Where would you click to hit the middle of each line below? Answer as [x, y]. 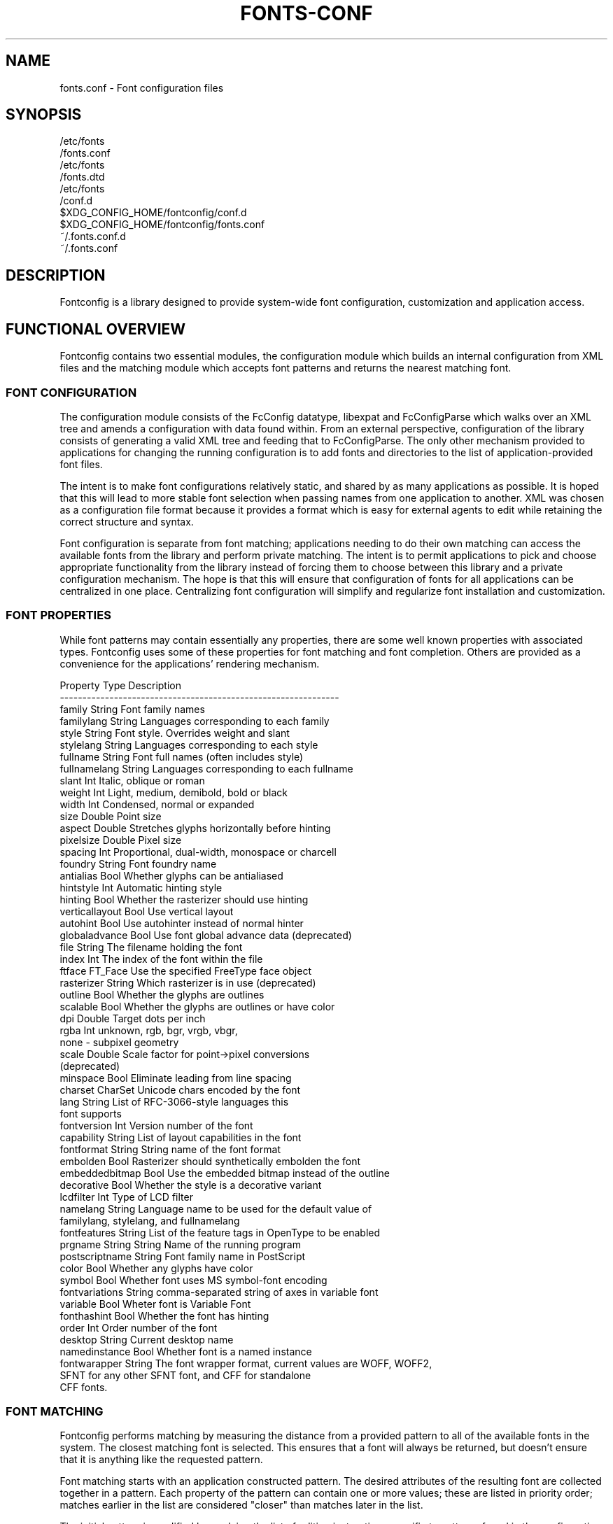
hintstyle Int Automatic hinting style [141, 887]
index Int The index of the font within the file [161, 959]
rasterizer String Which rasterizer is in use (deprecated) [188, 982]
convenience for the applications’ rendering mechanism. [190, 663]
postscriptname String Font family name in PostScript [183, 1256]
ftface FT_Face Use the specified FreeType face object [185, 971]
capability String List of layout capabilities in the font [181, 1137]
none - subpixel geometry [119, 1042]
